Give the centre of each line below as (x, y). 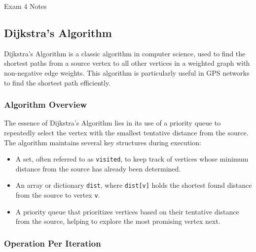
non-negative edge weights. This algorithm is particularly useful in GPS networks (127, 72)
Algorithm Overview (46, 105)
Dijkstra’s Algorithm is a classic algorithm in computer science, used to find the (125, 53)
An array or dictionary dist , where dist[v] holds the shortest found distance (134, 185)
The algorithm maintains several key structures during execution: (103, 142)
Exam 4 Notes (25, 6)
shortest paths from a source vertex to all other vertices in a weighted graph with (127, 63)
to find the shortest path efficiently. (57, 82)
